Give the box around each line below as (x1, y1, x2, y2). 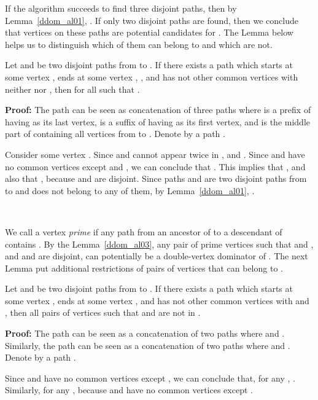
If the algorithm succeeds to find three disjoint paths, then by (5, 2, 237, 14)
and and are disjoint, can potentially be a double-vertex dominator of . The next (5, 249, 308, 262)
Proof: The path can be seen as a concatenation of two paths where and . (5, 327, 285, 340)
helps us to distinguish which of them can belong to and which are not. (5, 37, 273, 50)
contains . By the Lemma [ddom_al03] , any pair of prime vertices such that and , (5, 237, 314, 250)
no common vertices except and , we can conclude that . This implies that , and (5, 160, 306, 173)
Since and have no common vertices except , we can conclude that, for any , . (5, 371, 295, 384)
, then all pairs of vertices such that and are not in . (5, 306, 201, 319)
